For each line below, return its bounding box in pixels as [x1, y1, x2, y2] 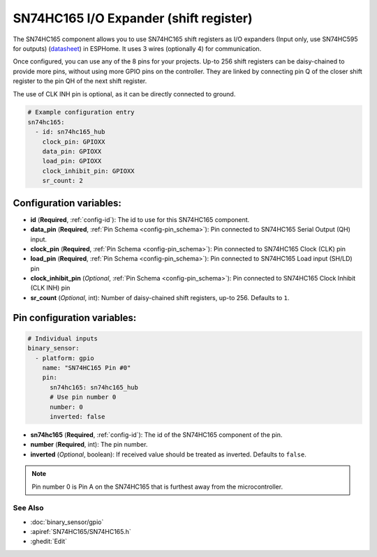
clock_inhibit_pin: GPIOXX [42, 167, 135, 174]
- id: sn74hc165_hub [35, 128, 105, 136]
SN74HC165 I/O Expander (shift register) [13, 10, 253, 26]
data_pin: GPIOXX [42, 147, 102, 156]
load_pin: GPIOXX [42, 157, 102, 165]
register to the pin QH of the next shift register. [13, 77, 147, 85]
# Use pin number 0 [50, 393, 117, 401]
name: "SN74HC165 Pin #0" [42, 364, 131, 372]
